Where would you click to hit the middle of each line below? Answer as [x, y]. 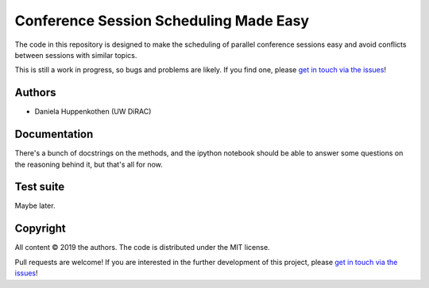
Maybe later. [35, 205]
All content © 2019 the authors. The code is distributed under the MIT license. [142, 248]
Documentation [54, 134]
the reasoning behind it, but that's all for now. [89, 164]
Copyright [41, 229]
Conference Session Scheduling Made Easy [162, 21]
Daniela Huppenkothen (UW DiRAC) [93, 112]
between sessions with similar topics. [76, 55]
